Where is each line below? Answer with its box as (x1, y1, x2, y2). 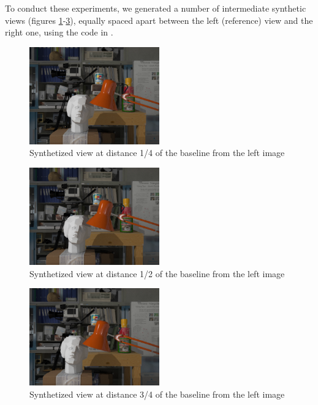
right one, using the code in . (5, 26, 113, 39)
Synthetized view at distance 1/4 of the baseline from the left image (29, 146, 285, 159)
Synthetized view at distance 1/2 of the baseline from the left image (29, 267, 285, 280)
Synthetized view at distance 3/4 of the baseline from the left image (29, 387, 285, 400)
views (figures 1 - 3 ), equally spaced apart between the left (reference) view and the (5, 13, 313, 26)
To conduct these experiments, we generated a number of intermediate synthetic (5, 2, 306, 14)
